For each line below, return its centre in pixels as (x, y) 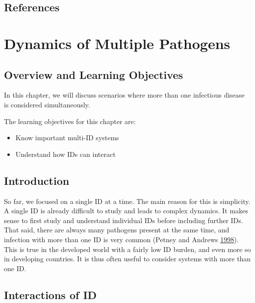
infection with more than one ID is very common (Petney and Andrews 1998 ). (121, 239)
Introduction (37, 180)
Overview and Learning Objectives (93, 74)
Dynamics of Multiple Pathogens (117, 43)
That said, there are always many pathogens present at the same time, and (117, 230)
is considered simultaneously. (47, 104)
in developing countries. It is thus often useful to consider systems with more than (127, 259)
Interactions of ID (51, 294)
